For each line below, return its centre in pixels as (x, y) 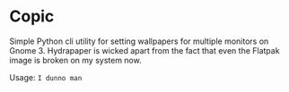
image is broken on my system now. (75, 60)
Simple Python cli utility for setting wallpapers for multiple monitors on (139, 41)
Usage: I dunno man (46, 77)
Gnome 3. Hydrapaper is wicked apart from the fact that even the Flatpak (144, 50)
